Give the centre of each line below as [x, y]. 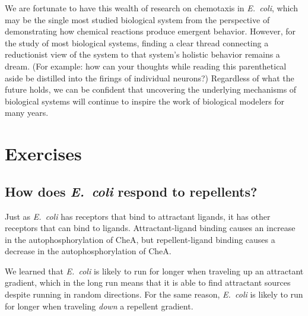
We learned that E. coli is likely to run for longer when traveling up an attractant [154, 271]
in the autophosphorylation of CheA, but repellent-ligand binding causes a [140, 239]
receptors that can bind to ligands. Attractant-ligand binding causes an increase [150, 228]
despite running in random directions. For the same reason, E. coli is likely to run [154, 294]
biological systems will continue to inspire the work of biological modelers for [145, 101]
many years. [27, 113]
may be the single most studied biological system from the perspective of [137, 19]
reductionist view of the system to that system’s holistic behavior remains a [142, 54]
